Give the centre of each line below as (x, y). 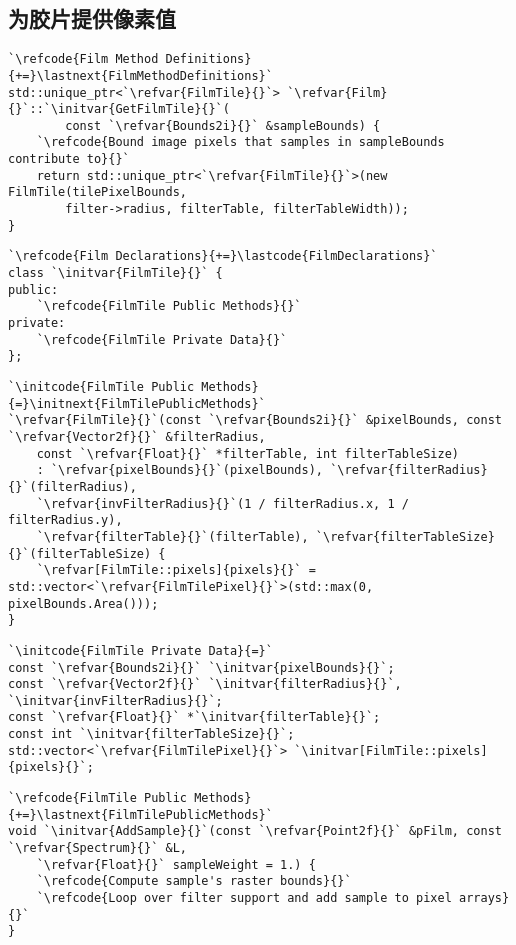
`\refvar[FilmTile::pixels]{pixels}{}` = (176, 570)
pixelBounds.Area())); (83, 603)
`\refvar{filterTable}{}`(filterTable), (172, 536)
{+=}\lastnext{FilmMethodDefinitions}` (140, 75)
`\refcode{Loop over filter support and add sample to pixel (244, 898)
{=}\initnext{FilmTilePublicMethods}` (137, 403)
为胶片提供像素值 (92, 18)
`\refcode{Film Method (83, 59)
